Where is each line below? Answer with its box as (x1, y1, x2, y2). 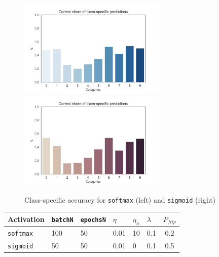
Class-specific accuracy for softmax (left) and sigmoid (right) (24, 194, 216, 205)
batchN (51, 216, 74, 224)
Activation (8, 214, 45, 224)
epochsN (80, 216, 106, 224)
